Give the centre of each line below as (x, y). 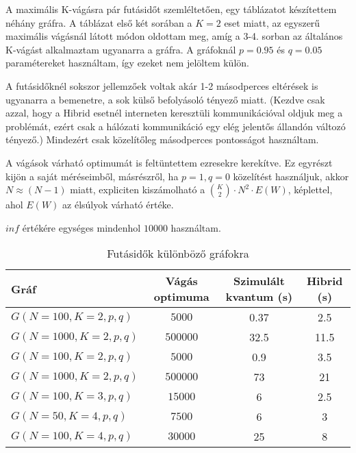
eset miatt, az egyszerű (272, 22)
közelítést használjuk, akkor (291, 176)
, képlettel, (310, 189)
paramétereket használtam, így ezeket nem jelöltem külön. (127, 63)
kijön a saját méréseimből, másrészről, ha (92, 176)
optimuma (181, 297)
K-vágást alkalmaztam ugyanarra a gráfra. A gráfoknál (121, 49)
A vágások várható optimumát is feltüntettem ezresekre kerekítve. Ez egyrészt (169, 162)
